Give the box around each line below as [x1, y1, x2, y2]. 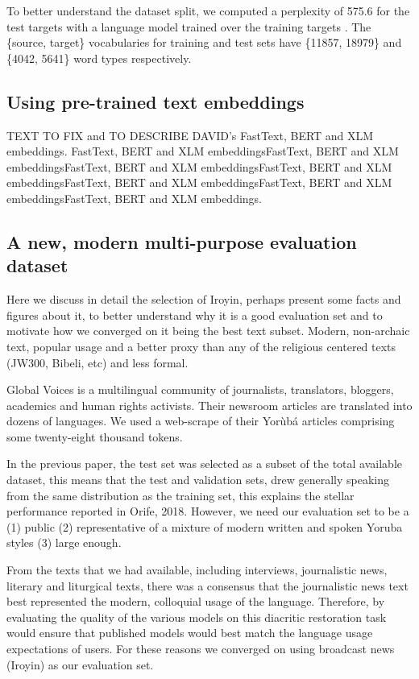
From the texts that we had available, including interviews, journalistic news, [6, 561, 388, 578]
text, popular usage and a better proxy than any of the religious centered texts [6, 337, 396, 354]
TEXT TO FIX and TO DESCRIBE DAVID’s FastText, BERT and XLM [6, 126, 374, 143]
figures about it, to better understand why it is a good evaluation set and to [6, 306, 383, 323]
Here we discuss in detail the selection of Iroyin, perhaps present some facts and [6, 291, 401, 308]
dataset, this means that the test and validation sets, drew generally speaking [6, 471, 390, 488]
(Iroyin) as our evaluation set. [6, 656, 154, 673]
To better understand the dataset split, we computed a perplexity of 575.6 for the [6, 2, 410, 19]
